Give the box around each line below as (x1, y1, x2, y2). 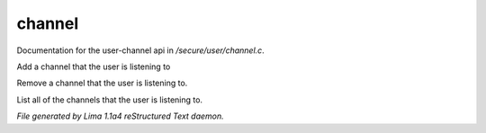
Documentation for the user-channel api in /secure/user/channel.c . (16, 45, 265, 56)
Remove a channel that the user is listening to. (16, 77, 188, 89)
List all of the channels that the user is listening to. (16, 94, 202, 105)
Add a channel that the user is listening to (16, 61, 171, 72)
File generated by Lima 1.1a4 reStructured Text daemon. (16, 111, 224, 121)
